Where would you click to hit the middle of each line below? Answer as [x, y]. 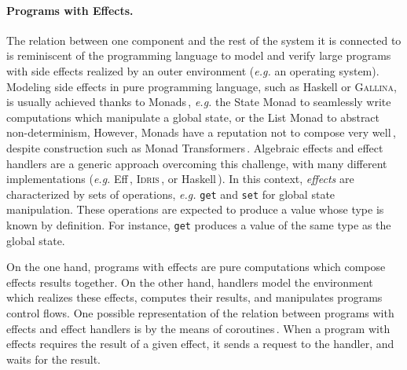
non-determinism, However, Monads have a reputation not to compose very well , [201, 132]
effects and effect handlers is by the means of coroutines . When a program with [198, 328]
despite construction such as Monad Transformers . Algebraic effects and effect [195, 147]
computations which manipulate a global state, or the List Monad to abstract [193, 117]
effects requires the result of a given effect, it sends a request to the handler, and [200, 344]
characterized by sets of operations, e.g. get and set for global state [171, 194]
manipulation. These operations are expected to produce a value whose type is [195, 209]
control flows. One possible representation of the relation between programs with [200, 313]
